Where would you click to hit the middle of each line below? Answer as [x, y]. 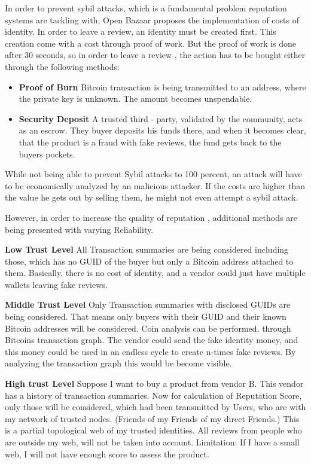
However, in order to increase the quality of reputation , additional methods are [151, 217]
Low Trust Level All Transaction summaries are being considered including [147, 249]
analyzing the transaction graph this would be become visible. [118, 363]
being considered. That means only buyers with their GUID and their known [146, 316]
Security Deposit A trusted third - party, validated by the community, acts [161, 118]
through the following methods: [62, 66]
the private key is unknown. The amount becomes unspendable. [135, 98]
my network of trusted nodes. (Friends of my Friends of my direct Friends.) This [152, 418]
